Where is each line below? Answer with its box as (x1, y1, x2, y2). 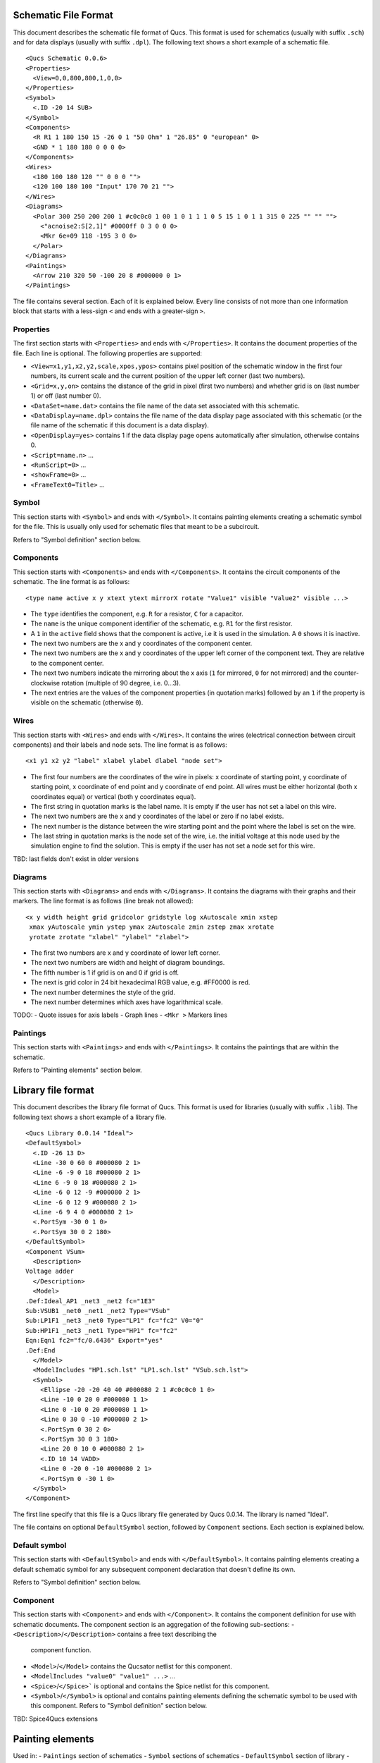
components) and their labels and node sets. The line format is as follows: (13, 740, 228, 749)
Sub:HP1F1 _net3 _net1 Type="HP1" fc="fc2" (25, 1326, 178, 1334)
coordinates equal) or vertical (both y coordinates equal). (30, 792, 196, 800)
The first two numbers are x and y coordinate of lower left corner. (30, 948, 221, 957)
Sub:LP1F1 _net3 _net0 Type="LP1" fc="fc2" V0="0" (25, 1317, 204, 1325)
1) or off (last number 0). (30, 391, 101, 400)
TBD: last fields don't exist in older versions (13, 854, 139, 863)
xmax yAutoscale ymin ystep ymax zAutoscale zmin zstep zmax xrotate (29, 923, 274, 931)
